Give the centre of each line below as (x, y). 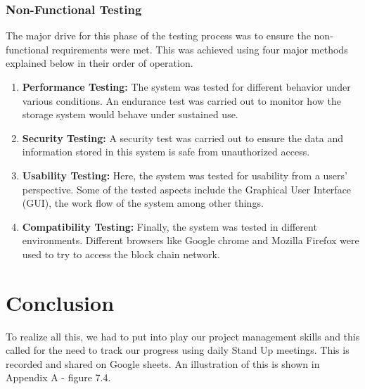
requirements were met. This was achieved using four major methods (200, 49)
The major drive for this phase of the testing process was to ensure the (158, 36)
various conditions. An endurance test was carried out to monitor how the (181, 100)
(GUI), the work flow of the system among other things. (143, 203)
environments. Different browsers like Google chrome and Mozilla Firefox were (191, 240)
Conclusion (60, 302)
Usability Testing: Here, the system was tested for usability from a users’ (185, 175)
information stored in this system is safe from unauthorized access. (166, 152)
